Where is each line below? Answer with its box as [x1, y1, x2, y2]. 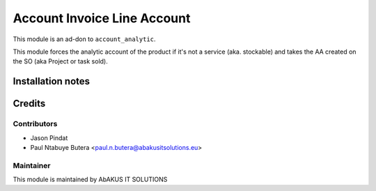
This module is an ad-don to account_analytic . [13, 35, 156, 43]
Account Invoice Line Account [13, 10, 191, 26]
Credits [13, 98, 46, 109]
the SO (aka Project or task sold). [13, 57, 108, 66]
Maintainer [13, 160, 51, 170]
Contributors [13, 119, 58, 129]
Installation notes [13, 75, 91, 87]
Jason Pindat [30, 133, 68, 142]
